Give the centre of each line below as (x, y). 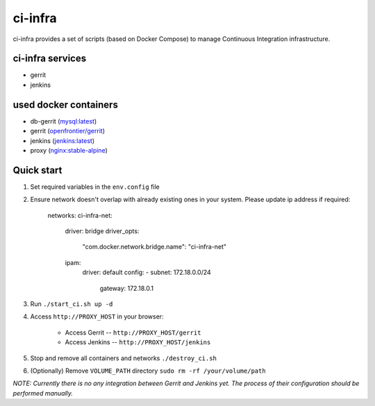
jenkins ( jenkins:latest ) (62, 141)
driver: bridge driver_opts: (102, 231)
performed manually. (43, 393)
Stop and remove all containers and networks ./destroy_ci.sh (123, 358)
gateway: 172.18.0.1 (127, 288)
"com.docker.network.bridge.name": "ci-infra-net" (155, 247)
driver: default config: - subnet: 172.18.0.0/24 (147, 272)
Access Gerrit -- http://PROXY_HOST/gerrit (133, 332)
